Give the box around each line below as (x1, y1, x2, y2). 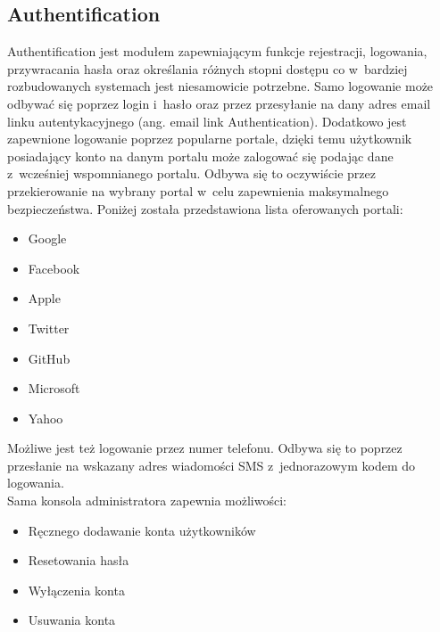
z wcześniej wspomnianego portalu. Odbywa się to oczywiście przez (7, 164, 376, 183)
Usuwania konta (28, 611, 116, 629)
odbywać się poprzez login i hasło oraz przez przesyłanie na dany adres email (7, 94, 431, 112)
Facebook (28, 259, 80, 277)
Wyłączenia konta (28, 580, 125, 599)
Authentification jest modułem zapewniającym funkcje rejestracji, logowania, (7, 42, 428, 61)
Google (28, 229, 67, 248)
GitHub (28, 349, 71, 367)
